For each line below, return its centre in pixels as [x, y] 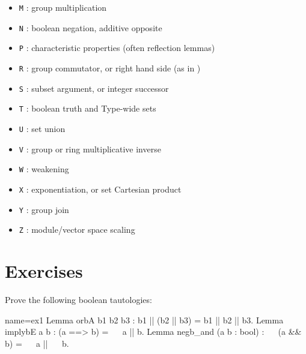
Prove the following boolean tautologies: [78, 299]
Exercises [44, 271]
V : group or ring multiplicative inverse [90, 148]
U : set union [42, 128]
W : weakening [44, 169]
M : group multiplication [63, 7]
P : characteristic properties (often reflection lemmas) [117, 48]
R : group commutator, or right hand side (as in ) [110, 67]
